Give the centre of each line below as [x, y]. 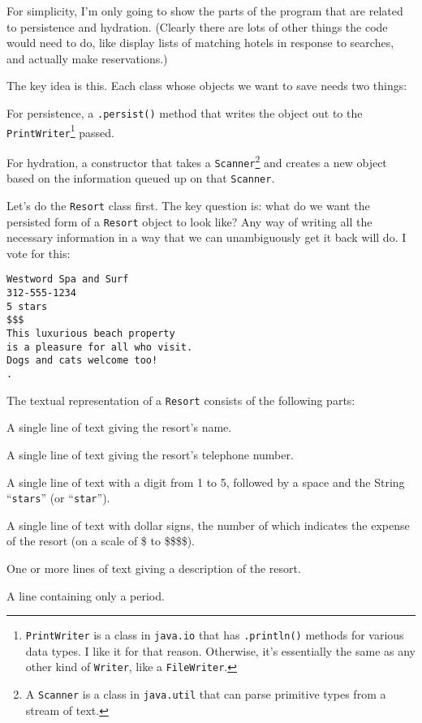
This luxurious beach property [91, 334]
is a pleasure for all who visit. [100, 347]
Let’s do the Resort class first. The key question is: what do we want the [188, 205]
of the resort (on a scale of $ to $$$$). [101, 541]
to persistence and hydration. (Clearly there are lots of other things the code [197, 26]
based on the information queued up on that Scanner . [141, 178]
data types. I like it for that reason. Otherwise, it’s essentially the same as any [220, 650]
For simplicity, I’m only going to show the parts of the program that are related [205, 11]
